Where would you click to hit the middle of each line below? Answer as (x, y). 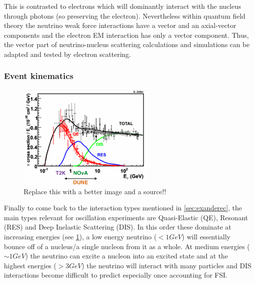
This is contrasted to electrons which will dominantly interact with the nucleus (123, 6)
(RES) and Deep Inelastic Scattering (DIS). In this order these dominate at (118, 227)
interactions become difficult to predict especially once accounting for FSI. (116, 275)
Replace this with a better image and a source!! (95, 191)
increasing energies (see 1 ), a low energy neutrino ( (80, 237)
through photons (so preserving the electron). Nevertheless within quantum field (125, 15)
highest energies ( (30, 265)
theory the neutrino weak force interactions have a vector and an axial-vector (120, 25)
